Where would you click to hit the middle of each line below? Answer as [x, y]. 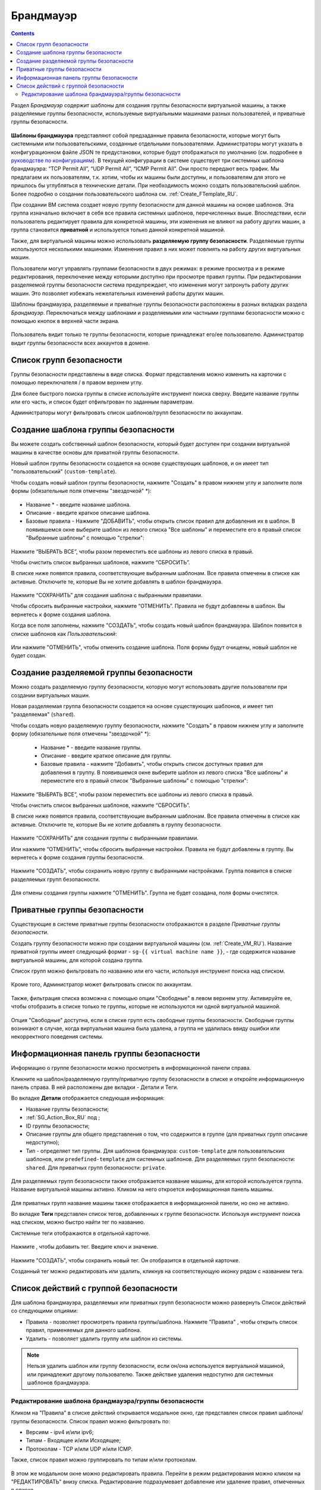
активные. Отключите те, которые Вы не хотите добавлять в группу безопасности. [117, 824]
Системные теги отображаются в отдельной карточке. [81, 1233]
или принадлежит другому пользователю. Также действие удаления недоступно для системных [150, 1374]
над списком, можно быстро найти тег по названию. [78, 1222]
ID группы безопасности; [58, 1126]
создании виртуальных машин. [51, 695]
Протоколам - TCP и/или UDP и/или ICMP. [79, 1449]
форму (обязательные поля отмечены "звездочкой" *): [81, 734]
